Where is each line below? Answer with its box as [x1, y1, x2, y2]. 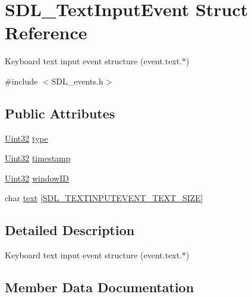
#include [5, 74, 38, 87]
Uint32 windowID [5, 171, 69, 184]
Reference [5, 20, 87, 45]
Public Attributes [5, 104, 115, 122]
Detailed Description [5, 221, 135, 239]
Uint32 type [5, 132, 48, 144]
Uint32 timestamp [5, 152, 71, 164]
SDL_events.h [51, 74, 103, 87]
